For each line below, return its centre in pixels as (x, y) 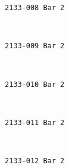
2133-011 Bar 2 (35, 122)
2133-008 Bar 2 (35, 8)
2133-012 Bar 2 (35, 161)
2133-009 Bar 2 (35, 46)
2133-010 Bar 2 (35, 84)
